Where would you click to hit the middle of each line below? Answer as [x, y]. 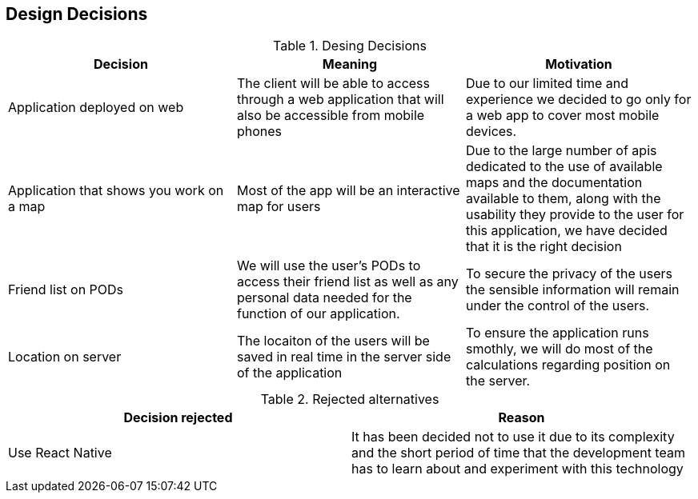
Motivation [579, 64]
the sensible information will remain [572, 290]
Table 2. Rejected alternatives [350, 399]
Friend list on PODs [66, 290]
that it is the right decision [544, 247]
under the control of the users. [558, 306]
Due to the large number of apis [561, 151]
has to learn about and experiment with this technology [517, 469]
